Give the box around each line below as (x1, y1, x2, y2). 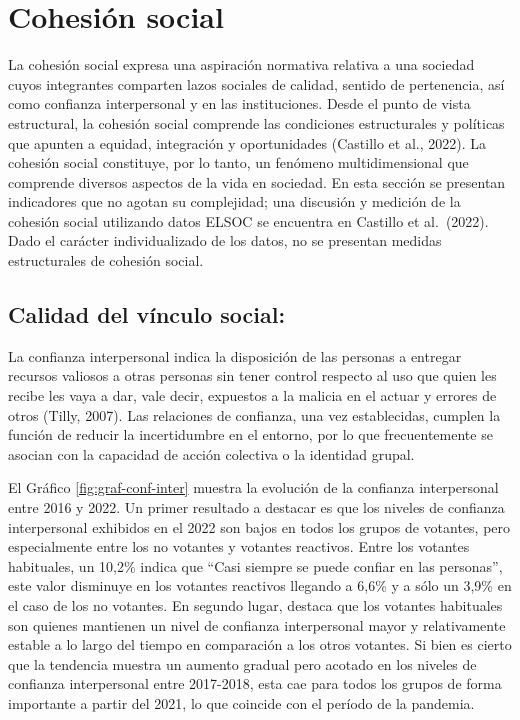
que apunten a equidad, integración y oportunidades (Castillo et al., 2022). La (8, 132, 487, 153)
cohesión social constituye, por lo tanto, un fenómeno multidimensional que (8, 152, 469, 173)
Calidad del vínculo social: (8, 299, 286, 330)
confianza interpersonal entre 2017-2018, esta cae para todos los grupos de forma (8, 673, 502, 694)
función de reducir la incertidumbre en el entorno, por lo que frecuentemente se (8, 424, 493, 445)
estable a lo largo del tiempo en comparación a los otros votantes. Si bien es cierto (8, 634, 512, 655)
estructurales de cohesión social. (8, 250, 204, 271)
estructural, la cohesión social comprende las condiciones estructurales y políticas (8, 112, 505, 133)
